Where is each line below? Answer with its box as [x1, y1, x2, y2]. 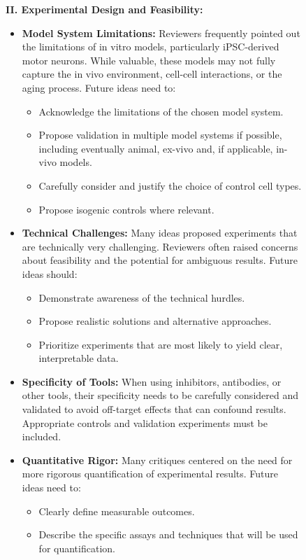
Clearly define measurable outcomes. [38, 503, 195, 518]
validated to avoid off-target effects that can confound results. [22, 402, 286, 416]
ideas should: [22, 266, 78, 281]
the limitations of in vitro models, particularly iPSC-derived [22, 39, 279, 54]
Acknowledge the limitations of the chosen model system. [38, 104, 284, 118]
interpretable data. [38, 351, 119, 365]
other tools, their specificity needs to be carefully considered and [22, 388, 298, 402]
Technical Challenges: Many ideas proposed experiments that [22, 225, 298, 240]
